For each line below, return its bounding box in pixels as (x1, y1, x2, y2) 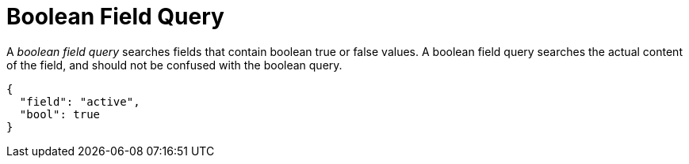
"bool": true (19, 107, 101, 121)
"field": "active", (19, 95, 140, 108)
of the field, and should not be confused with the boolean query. (6, 58, 343, 72)
